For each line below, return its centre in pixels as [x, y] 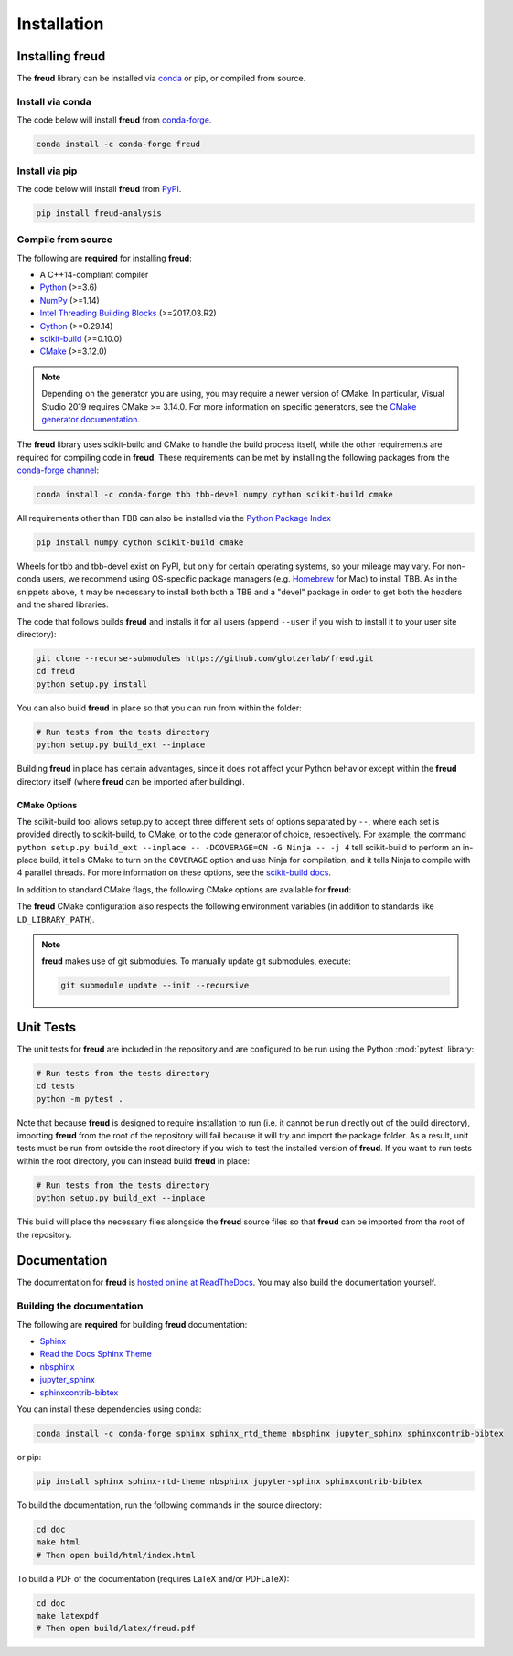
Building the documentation [80, 1306]
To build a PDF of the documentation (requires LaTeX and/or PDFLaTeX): [153, 1578]
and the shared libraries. [63, 604]
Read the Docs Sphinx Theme [96, 1354]
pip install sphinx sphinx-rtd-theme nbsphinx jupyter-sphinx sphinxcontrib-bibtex [229, 1481]
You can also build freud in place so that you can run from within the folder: [159, 708]
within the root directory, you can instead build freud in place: [134, 1160]
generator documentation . [91, 419]
